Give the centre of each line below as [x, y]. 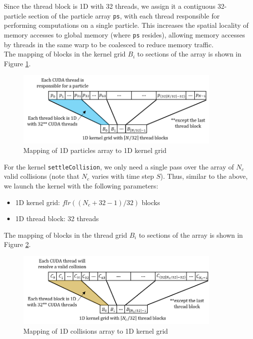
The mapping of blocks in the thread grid [66, 235]
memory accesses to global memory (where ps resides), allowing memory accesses [125, 34]
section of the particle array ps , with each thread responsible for [124, 15]
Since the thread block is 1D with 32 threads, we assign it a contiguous [110, 6]
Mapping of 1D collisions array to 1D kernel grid [96, 330]
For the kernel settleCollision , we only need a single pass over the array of [119, 166]
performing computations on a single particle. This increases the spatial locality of [126, 25]
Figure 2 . [17, 244]
